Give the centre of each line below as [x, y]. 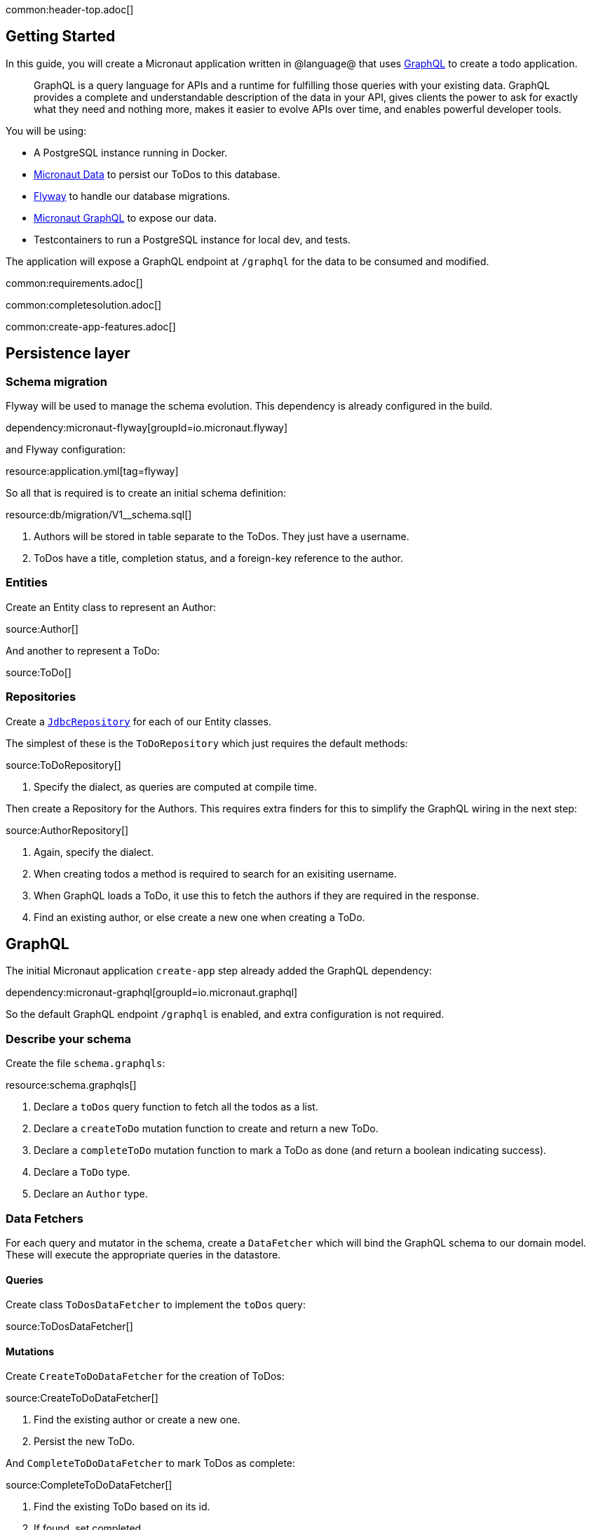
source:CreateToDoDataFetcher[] [82, 1398]
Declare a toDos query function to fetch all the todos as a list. [176, 1107]
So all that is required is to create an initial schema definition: [146, 493]
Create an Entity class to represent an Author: [111, 607]
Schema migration [56, 381]
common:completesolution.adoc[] [84, 304]
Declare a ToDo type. [82, 1172]
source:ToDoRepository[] [63, 765]
